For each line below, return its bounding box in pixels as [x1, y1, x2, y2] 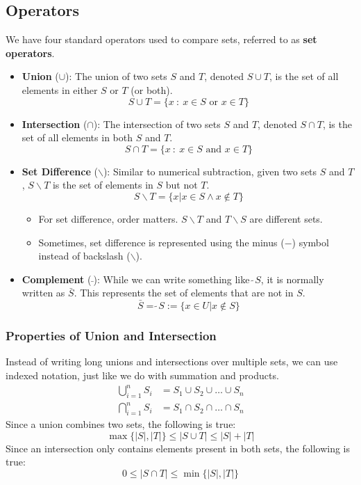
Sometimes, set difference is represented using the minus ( [38, 234, 285, 249]
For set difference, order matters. [38, 211, 178, 225]
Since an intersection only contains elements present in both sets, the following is [6, 440, 351, 455]
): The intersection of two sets [93, 116, 221, 131]
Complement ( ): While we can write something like [22, 271, 250, 286]
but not [165, 177, 198, 192]
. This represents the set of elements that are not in [74, 285, 294, 300]
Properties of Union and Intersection [6, 327, 217, 344]
